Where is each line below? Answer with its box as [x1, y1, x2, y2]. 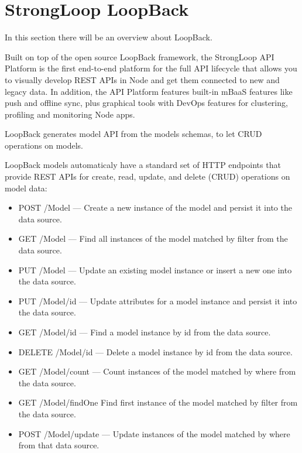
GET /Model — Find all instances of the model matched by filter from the [18, 232, 288, 245]
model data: [5, 181, 47, 194]
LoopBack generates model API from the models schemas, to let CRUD [5, 128, 262, 140]
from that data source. [18, 439, 99, 451]
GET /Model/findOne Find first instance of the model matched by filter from [18, 396, 298, 409]
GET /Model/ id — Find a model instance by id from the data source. [18, 326, 271, 338]
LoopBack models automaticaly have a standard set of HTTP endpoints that [5, 159, 281, 171]
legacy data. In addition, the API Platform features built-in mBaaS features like [5, 85, 293, 97]
